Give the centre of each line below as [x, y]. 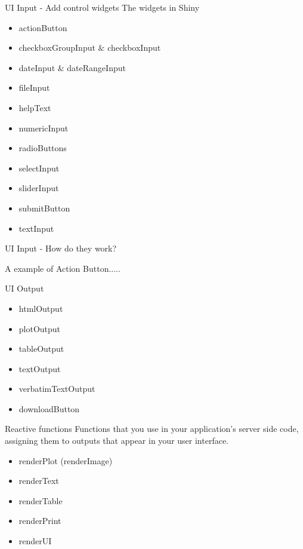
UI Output [24, 288]
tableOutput [41, 349]
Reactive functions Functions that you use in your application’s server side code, [152, 429]
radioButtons [43, 148]
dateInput [37, 67]
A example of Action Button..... [63, 268]
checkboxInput [134, 47]
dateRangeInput [96, 67]
